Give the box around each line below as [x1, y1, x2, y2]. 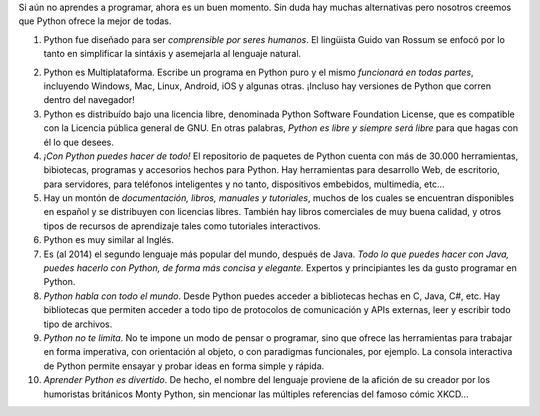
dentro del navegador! [43, 94, 135, 106]
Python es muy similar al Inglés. [43, 234, 174, 246]
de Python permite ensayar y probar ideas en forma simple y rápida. [43, 360, 325, 372]
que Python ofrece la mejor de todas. [18, 15, 172, 27]
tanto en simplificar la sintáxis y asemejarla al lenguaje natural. [43, 48, 302, 60]
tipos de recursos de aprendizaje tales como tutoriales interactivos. [43, 220, 321, 232]
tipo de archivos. [43, 318, 113, 330]
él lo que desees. [43, 136, 115, 148]
